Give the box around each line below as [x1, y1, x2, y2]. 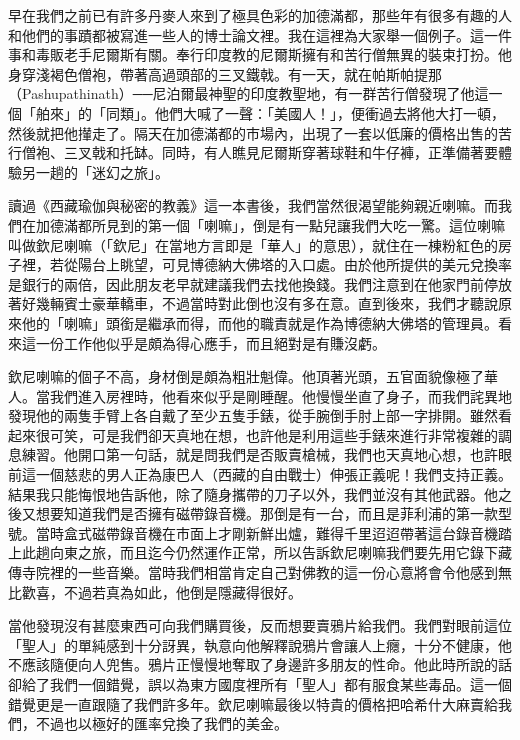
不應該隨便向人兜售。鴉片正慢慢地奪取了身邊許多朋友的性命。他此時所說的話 [8, 654, 512, 675]
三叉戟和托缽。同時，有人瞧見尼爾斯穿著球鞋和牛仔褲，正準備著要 [63, 142, 498, 163]
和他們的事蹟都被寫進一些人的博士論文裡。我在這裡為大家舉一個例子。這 [8, 24, 484, 45]
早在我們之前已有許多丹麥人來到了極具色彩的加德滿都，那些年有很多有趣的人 [8, 5, 512, 25]
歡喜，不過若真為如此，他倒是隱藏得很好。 [21, 581, 302, 602]
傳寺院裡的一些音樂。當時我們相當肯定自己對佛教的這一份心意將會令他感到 [8, 562, 498, 583]
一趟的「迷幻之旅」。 [35, 161, 169, 182]
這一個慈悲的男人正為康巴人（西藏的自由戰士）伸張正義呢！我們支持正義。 [21, 464, 512, 485]
